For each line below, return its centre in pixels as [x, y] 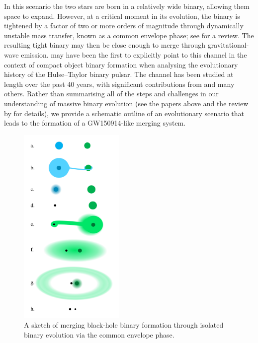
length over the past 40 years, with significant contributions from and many [119, 84]
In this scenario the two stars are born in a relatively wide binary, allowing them [127, 6]
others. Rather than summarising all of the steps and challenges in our [111, 94]
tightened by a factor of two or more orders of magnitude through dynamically [124, 26]
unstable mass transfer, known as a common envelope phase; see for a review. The [129, 35]
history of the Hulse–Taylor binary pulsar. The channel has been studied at [119, 74]
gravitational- [228, 45]
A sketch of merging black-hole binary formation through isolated [124, 324]
